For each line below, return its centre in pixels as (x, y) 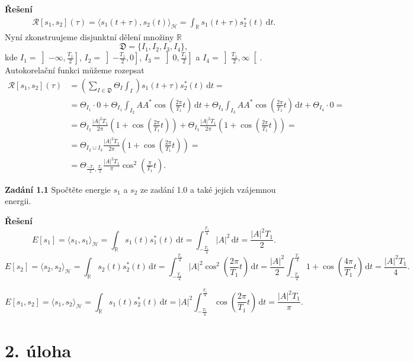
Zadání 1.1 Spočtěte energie (58, 189)
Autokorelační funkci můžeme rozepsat (75, 70)
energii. (18, 201)
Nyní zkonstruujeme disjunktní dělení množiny (89, 36)
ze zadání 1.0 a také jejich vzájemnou (208, 189)
